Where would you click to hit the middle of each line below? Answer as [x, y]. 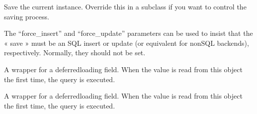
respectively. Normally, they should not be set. [75, 53]
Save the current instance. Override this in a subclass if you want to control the [125, 6]
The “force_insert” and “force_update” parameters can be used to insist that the [128, 33]
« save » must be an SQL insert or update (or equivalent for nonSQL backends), [127, 43]
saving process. [27, 16]
